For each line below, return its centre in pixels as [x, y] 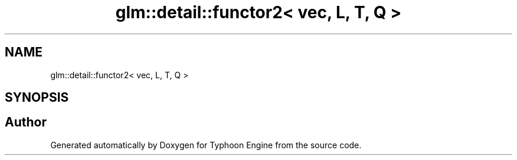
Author [26, 122]
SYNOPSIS [37, 98]
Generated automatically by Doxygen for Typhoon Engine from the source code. [206, 145]
